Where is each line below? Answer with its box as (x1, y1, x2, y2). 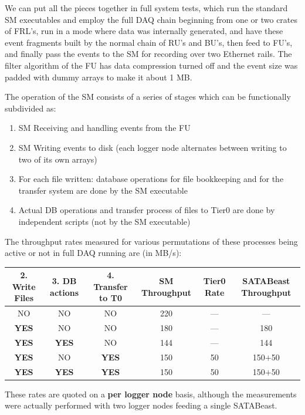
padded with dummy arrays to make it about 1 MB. (5, 70, 192, 83)
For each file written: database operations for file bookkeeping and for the (18, 173, 284, 185)
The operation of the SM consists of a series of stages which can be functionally (5, 90, 291, 103)
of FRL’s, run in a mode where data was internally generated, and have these (5, 25, 283, 37)
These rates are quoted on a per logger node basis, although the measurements (5, 387, 297, 400)
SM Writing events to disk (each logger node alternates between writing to (18, 141, 287, 153)
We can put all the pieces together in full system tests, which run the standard (5, 2, 288, 14)
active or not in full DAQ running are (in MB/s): (5, 247, 182, 259)
